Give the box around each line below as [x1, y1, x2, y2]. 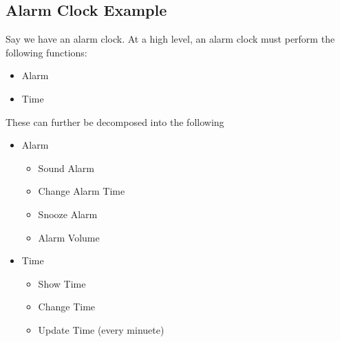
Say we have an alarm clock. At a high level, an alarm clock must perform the [6, 32, 335, 46]
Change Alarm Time [38, 184, 125, 198]
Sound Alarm [38, 160, 94, 175]
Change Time [38, 299, 96, 314]
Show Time [38, 276, 86, 290]
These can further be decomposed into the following [6, 114, 224, 129]
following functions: [6, 45, 87, 59]
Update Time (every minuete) [38, 322, 164, 336]
